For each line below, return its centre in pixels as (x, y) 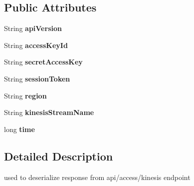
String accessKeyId (36, 45)
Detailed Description (59, 156)
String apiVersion (33, 28)
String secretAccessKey (43, 62)
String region (25, 95)
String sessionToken (37, 78)
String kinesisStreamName (49, 112)
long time (19, 129)
